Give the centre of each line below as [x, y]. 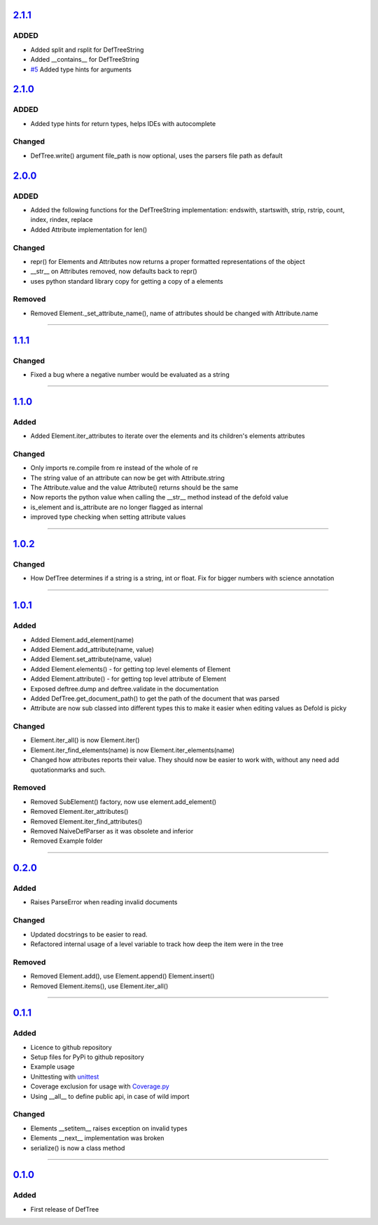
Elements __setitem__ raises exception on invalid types [109, 1128]
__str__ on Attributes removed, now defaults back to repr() [114, 271]
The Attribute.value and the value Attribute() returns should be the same [134, 487]
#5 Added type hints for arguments [81, 69]
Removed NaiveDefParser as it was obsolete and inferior [112, 831]
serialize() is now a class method [78, 1148]
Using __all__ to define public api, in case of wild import [110, 1096]
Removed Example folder [66, 841]
